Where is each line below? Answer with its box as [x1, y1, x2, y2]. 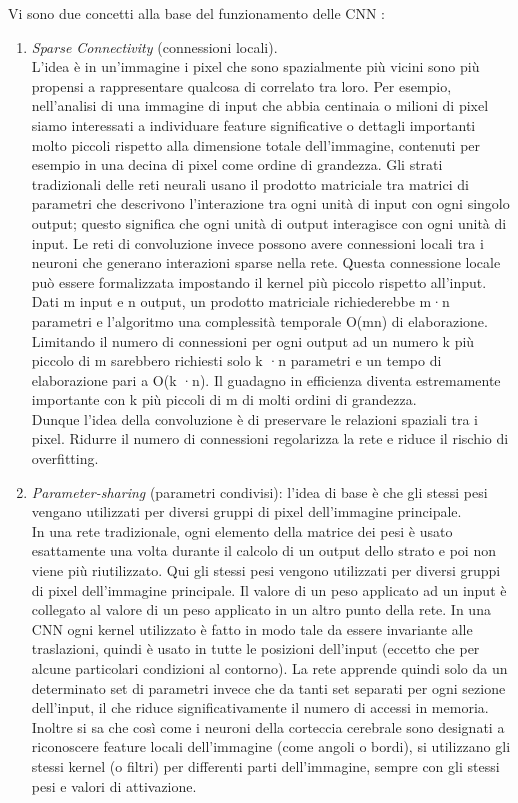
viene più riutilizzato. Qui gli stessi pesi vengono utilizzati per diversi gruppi [31, 560, 501, 581]
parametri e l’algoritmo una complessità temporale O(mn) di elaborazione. [31, 310, 488, 331]
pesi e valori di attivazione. [31, 775, 197, 796]
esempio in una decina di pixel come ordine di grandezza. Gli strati [31, 154, 443, 175]
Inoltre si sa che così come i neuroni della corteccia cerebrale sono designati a [31, 716, 505, 737]
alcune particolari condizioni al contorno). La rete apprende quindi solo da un [31, 658, 508, 678]
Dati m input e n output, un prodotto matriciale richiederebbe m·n [31, 291, 450, 312]
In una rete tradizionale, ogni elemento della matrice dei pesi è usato [31, 520, 453, 541]
